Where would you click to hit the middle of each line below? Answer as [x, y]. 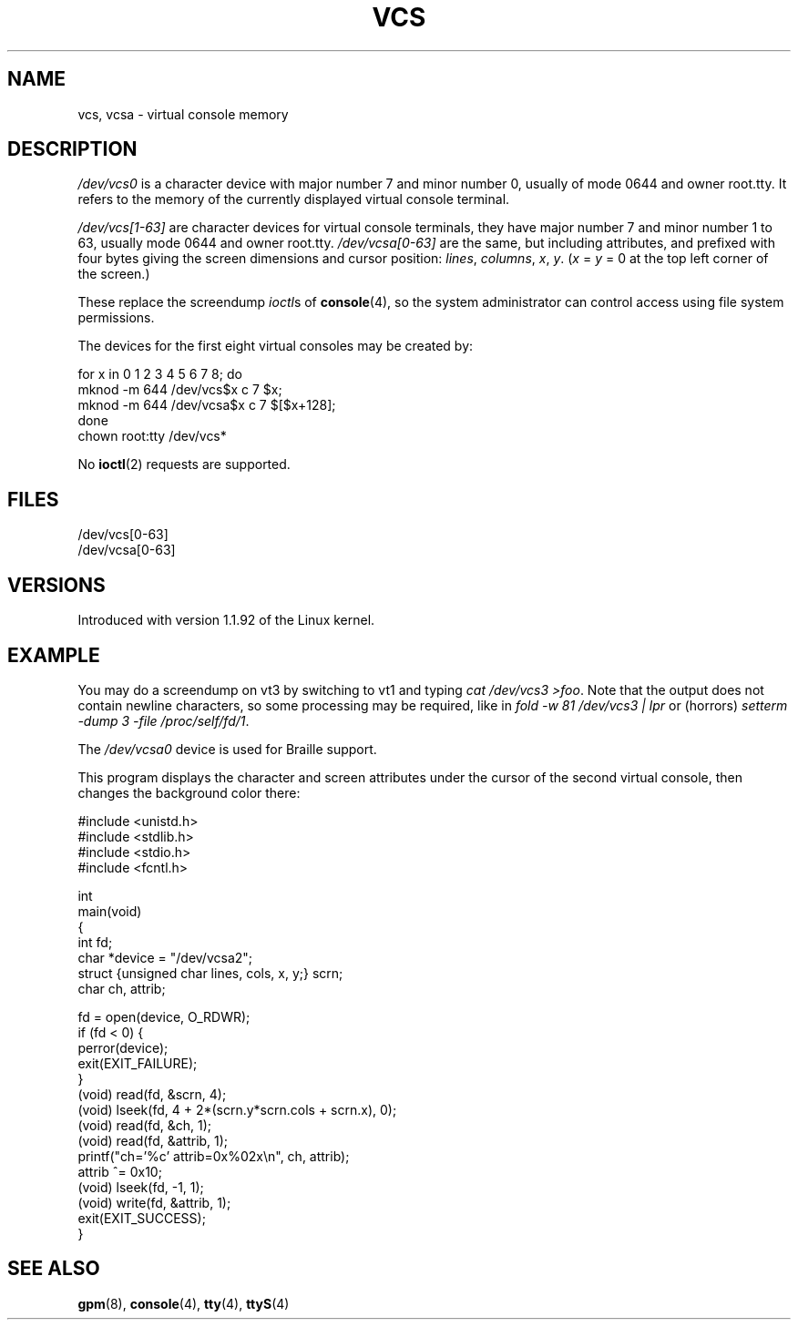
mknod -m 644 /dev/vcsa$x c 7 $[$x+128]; [207, 405]
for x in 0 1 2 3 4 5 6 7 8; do [160, 374]
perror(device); [123, 1047]
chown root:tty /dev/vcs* [152, 436]
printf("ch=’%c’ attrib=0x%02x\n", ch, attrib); [214, 1156]
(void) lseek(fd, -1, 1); [141, 1187]
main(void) [110, 911]
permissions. [116, 318]
